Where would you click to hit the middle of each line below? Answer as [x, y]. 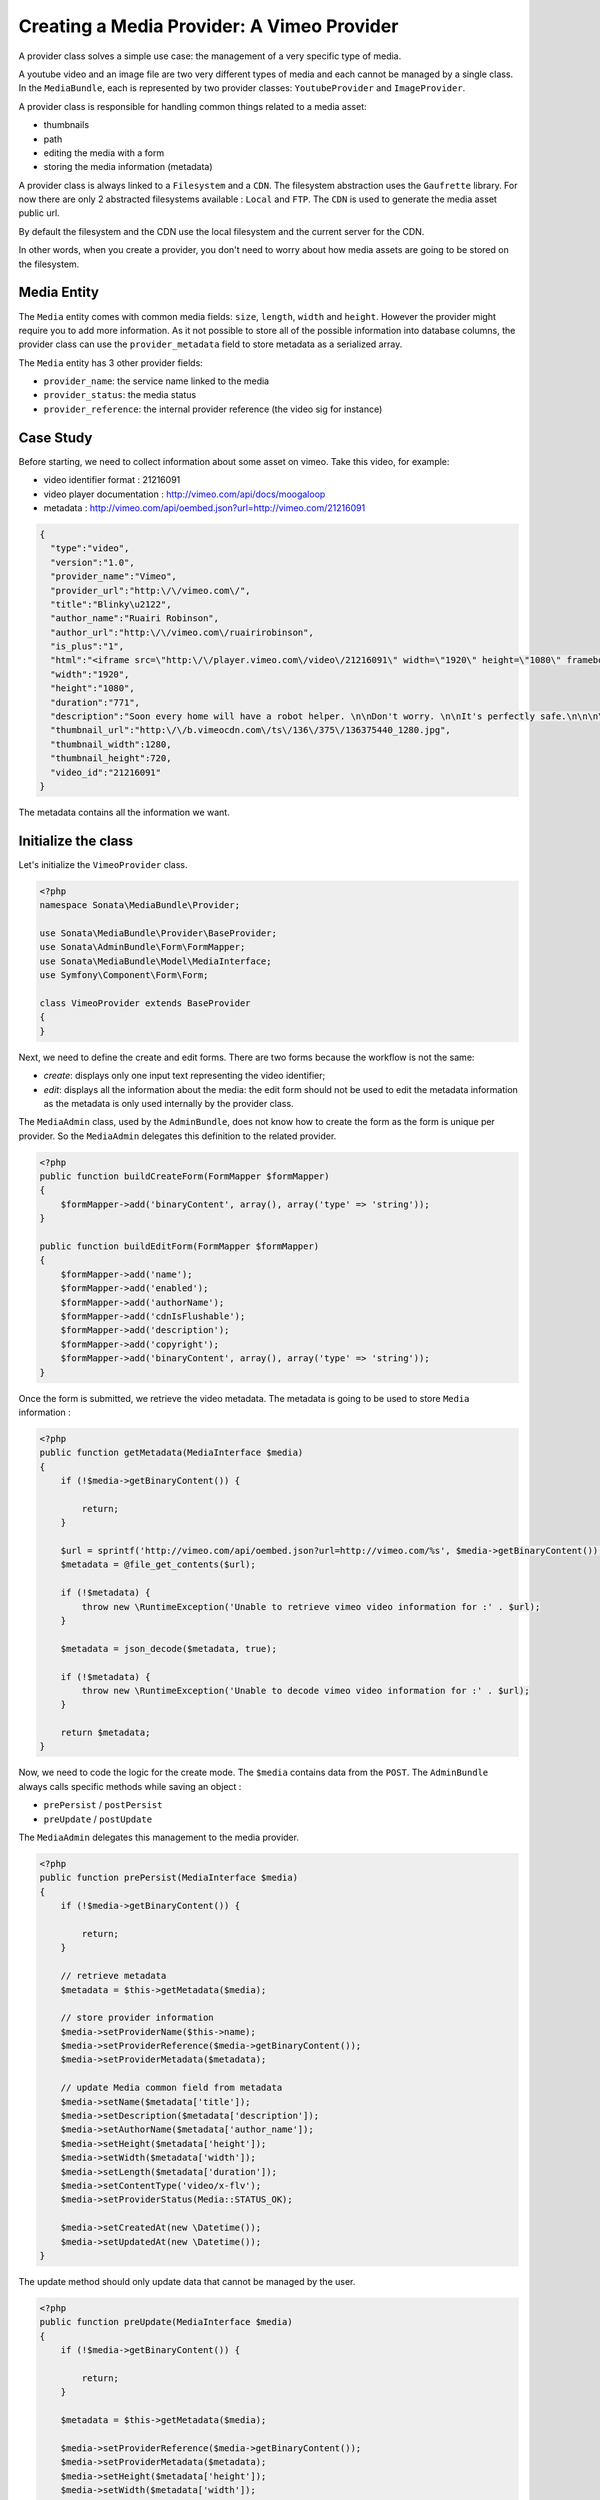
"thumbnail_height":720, [111, 758]
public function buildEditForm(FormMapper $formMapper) [179, 1246]
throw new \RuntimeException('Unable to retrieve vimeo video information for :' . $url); [311, 1606]
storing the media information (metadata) [128, 167]
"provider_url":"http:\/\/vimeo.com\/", [150, 590]
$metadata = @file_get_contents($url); [158, 1564]
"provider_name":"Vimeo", [113, 576]
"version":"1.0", [92, 562]
